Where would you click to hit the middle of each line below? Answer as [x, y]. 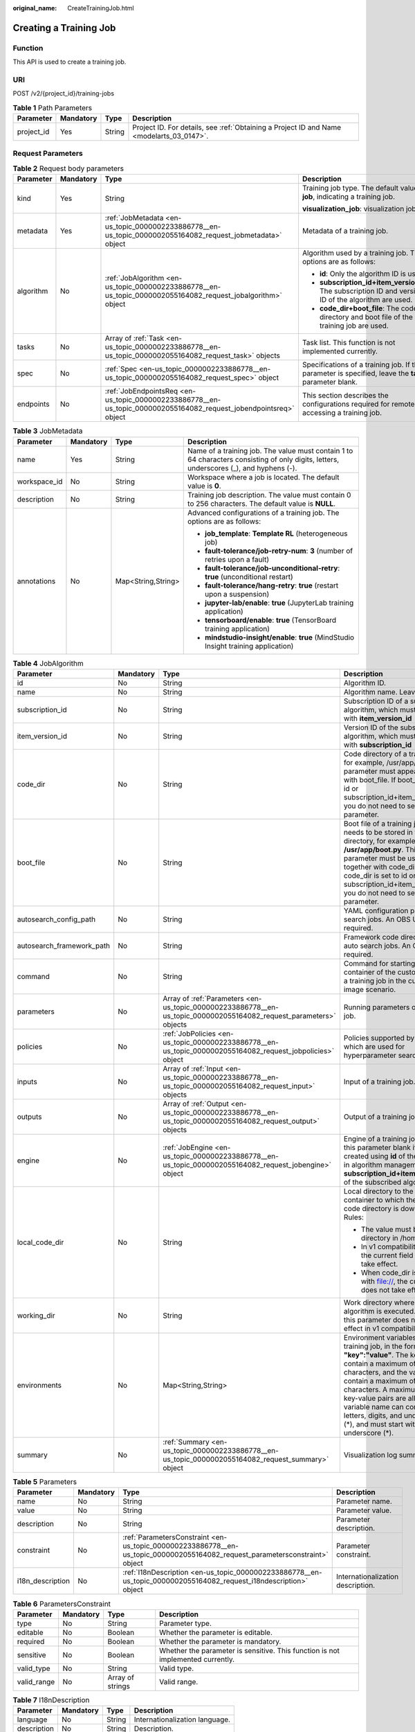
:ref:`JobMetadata [134, 218]
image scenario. [370, 989]
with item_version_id [378, 718]
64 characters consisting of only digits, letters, [264, 459]
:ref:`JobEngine [188, 1147]
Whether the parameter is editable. [216, 1632]
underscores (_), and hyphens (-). [242, 468]
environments [39, 1385]
